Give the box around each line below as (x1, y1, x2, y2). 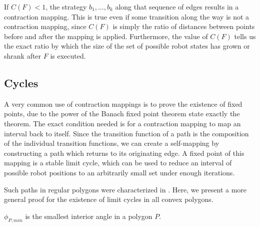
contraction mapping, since (4, 21, 86, 32)
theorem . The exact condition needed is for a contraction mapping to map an (4, 118, 241, 128)
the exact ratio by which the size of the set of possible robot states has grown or (4, 41, 250, 51)
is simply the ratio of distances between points (112, 21, 255, 32)
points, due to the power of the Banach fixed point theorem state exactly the (4, 108, 240, 119)
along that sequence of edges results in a (115, 2, 239, 12)
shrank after (4, 50, 41, 61)
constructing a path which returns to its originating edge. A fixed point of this (4, 147, 244, 158)
